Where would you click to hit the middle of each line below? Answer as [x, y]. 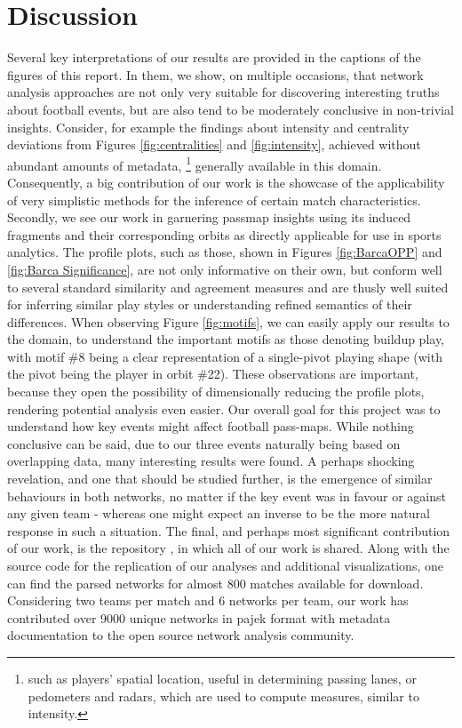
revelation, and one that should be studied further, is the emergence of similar [220, 479]
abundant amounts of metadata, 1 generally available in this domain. [195, 164]
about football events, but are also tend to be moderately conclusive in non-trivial [231, 109]
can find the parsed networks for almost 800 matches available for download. [215, 583]
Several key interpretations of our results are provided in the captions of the [214, 57]
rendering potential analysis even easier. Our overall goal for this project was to [224, 408]
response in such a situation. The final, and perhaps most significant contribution [229, 530]
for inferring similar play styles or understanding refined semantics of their [210, 304]
